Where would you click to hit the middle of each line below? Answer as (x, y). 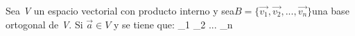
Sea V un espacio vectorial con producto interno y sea (120, 10)
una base (331, 10)
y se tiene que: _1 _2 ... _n (173, 24)
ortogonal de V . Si (44, 24)
